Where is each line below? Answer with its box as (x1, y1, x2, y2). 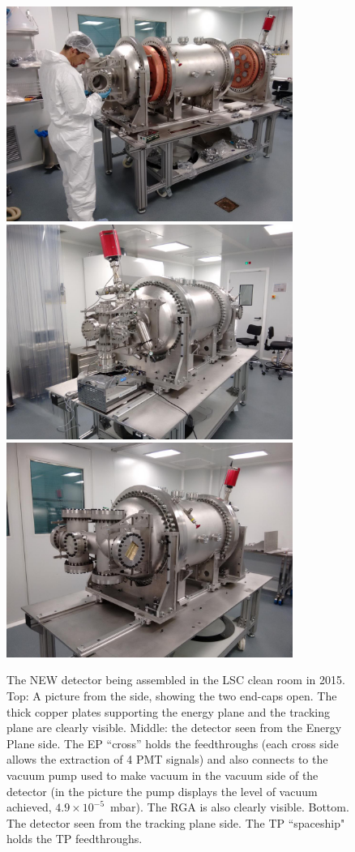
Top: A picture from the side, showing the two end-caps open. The (6, 687, 337, 704)
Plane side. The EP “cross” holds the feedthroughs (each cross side (6, 734, 339, 751)
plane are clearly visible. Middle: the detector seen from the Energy (6, 719, 342, 736)
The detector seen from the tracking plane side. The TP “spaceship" (6, 814, 345, 831)
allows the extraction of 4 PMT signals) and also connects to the (6, 751, 328, 768)
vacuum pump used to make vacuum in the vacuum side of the (6, 767, 319, 784)
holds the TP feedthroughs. (6, 830, 143, 847)
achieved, (6, 798, 52, 816)
